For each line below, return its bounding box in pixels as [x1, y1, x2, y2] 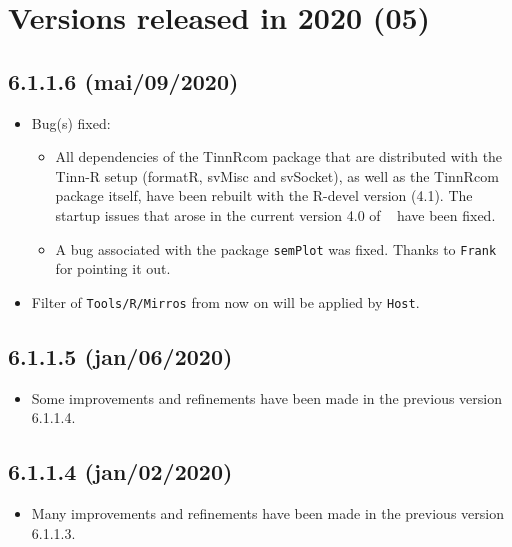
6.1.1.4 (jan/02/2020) [8, 456, 233, 487]
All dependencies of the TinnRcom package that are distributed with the [55, 146, 503, 167]
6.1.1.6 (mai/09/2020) [8, 65, 239, 96]
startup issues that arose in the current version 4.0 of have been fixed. [55, 204, 496, 225]
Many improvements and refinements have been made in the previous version [31, 503, 504, 524]
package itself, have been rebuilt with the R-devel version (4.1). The [55, 185, 473, 206]
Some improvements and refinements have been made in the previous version [31, 387, 502, 408]
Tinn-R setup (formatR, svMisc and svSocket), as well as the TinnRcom [55, 165, 499, 186]
